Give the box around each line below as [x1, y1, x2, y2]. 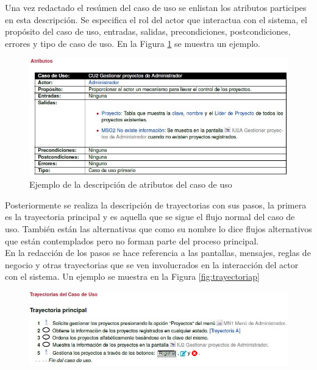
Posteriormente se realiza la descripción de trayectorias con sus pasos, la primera [5, 198, 307, 211]
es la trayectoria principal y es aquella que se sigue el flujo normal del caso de [5, 210, 295, 223]
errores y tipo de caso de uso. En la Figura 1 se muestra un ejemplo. [5, 37, 261, 49]
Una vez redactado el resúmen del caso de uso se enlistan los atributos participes [5, 1, 307, 13]
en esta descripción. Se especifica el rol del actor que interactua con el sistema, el [5, 13, 307, 26]
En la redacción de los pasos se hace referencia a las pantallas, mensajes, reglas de [5, 246, 311, 259]
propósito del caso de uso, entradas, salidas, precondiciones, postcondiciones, [5, 25, 291, 38]
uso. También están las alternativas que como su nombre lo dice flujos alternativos [5, 222, 312, 235]
